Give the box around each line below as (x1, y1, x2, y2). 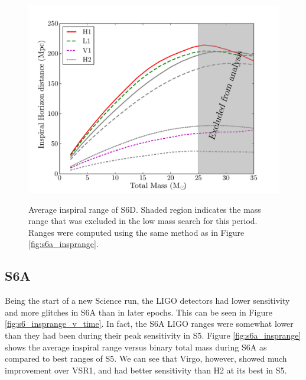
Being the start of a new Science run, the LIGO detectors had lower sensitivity (5, 294, 290, 307)
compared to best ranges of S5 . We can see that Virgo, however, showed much (5, 352, 287, 365)
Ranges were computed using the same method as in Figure (28, 226, 245, 238)
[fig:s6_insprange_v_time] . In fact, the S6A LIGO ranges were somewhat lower (5, 317, 294, 330)
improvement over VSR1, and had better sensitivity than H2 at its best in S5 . (5, 363, 287, 376)
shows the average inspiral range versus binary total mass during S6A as (5, 340, 267, 353)
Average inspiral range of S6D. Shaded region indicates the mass (28, 203, 261, 215)
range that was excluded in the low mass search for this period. (28, 215, 258, 227)
